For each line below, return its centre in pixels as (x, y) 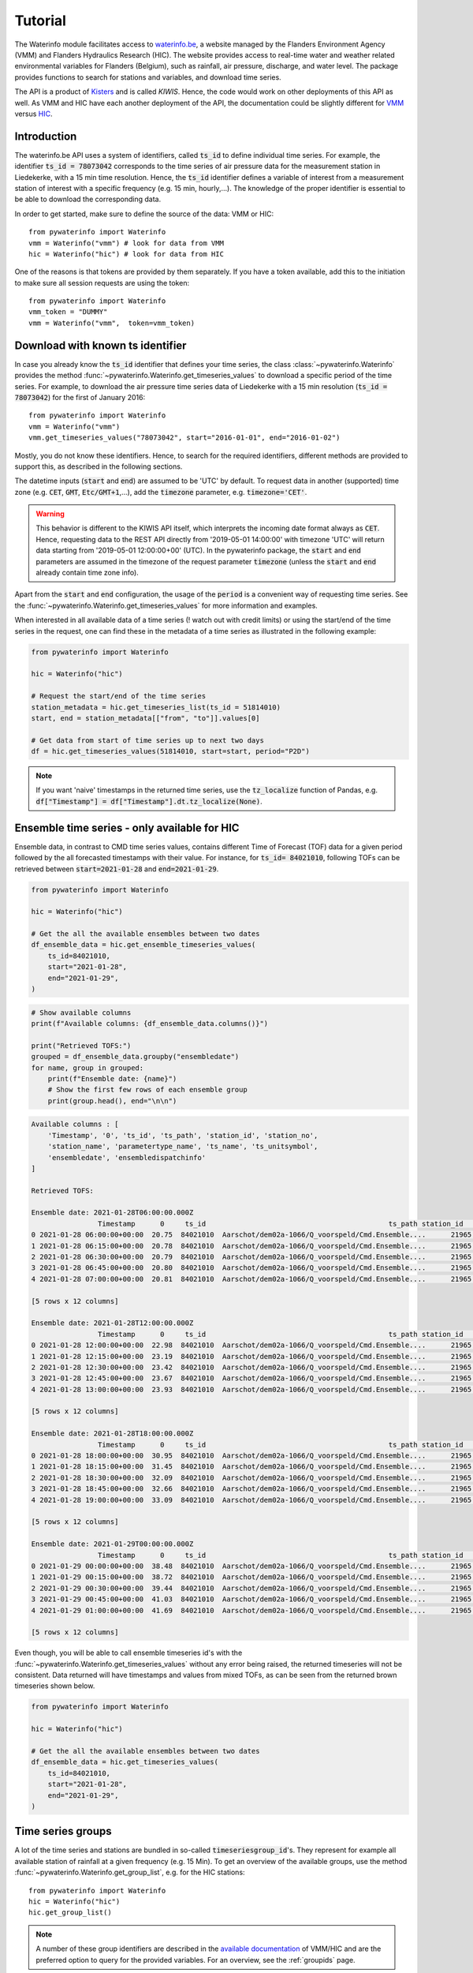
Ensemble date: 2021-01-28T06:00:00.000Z (112, 1213)
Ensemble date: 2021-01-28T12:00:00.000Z (112, 1323)
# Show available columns (81, 1013)
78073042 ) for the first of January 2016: (80, 397)
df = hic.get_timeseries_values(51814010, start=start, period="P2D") (171, 751)
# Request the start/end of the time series (119, 696)
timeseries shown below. (55, 1686)
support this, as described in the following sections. (99, 466)
